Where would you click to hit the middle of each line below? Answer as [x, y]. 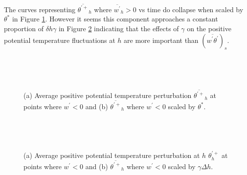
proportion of [24, 28]
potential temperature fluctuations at [60, 40]
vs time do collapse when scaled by [191, 9]
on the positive [209, 28]
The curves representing [40, 9]
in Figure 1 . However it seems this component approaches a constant [115, 19]
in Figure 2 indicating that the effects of [119, 28]
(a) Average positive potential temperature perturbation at [112, 155]
